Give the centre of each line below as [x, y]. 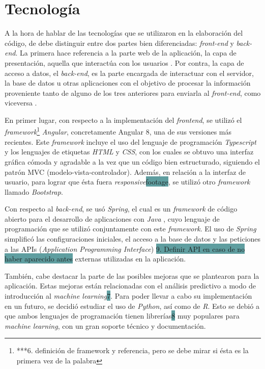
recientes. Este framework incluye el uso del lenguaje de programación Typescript [130, 141]
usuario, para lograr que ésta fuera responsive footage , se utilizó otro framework [127, 182]
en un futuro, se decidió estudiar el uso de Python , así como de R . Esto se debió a [132, 306]
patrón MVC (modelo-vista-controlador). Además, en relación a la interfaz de [125, 172]
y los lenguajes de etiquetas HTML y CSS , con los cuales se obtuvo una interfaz [129, 152]
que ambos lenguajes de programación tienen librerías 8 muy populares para [122, 316]
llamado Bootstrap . [34, 191]
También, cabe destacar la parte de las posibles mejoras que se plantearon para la [132, 275]
